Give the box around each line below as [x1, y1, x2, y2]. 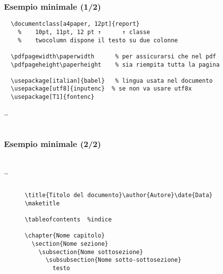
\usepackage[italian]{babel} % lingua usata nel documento [11, 77, 213, 84]
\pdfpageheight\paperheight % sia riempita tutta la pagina [11, 61, 220, 68]
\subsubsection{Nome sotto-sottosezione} [45, 256, 182, 264]
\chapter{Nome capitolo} [24, 232, 105, 239]
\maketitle [24, 200, 60, 207]
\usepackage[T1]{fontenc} [11, 93, 95, 101]
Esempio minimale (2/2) [4, 137, 101, 149]
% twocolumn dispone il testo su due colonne [17, 37, 178, 44]
